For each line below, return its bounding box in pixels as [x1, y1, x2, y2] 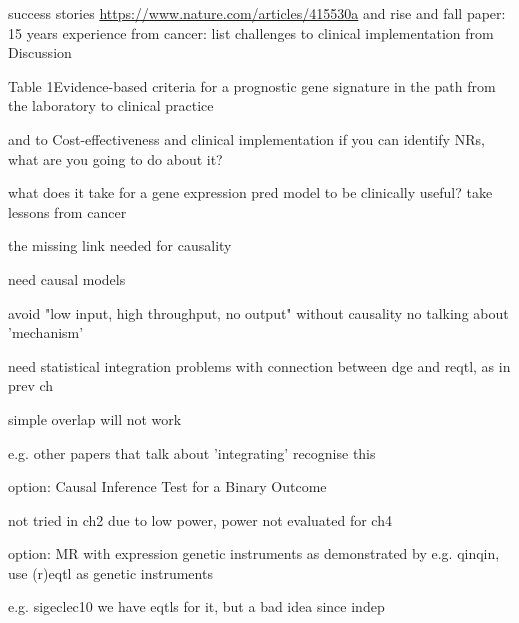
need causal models [8, 268, 126, 289]
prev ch [8, 375, 54, 396]
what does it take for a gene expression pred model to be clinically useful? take [8, 182, 493, 203]
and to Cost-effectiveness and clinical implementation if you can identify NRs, [8, 128, 485, 149]
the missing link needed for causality [8, 235, 232, 256]
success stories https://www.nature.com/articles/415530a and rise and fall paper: [8, 3, 506, 23]
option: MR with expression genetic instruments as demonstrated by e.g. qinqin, [8, 543, 500, 564]
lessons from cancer [8, 201, 127, 222]
